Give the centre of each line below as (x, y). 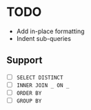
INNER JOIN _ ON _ (43, 85)
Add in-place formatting (50, 31)
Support (24, 61)
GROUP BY (29, 101)
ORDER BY (29, 93)
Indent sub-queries (44, 38)
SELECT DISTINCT (40, 77)
